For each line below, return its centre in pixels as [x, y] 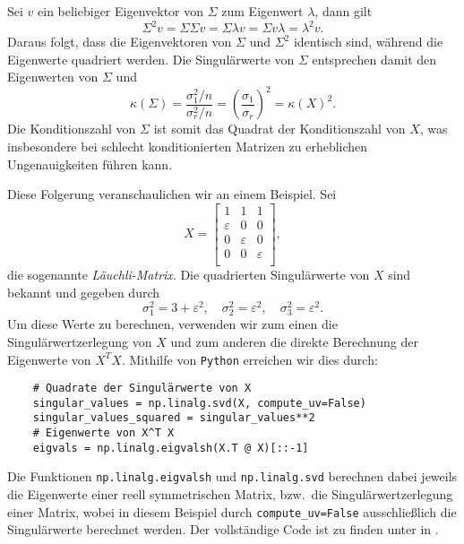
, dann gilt [344, 11]
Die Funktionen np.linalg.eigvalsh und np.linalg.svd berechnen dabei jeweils [232, 476]
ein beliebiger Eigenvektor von [121, 11]
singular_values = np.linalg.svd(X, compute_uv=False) [199, 403]
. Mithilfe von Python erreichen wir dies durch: [249, 359]
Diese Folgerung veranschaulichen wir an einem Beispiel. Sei [172, 194]
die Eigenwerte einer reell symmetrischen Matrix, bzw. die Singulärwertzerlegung [230, 494]
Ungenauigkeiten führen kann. [90, 164]
